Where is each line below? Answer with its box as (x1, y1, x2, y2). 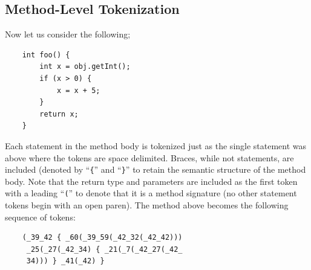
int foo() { (22, 50, 70, 59)
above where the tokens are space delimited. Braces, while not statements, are (5, 151, 294, 164)
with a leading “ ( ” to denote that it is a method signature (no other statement (5, 187, 297, 199)
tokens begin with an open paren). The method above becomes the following (5, 199, 289, 211)
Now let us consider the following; (5, 28, 131, 40)
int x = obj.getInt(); (39, 62, 131, 71)
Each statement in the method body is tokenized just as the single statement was (5, 139, 307, 152)
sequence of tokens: (5, 210, 76, 223)
